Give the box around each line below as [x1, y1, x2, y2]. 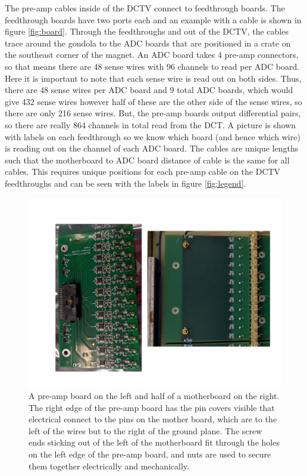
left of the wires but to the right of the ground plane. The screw [29, 424, 262, 437]
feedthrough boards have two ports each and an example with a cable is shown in [5, 13, 302, 26]
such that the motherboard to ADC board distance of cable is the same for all [5, 153, 290, 166]
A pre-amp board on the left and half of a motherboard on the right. [29, 390, 280, 402]
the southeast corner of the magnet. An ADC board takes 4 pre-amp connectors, [5, 48, 299, 61]
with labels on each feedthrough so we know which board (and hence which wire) [5, 130, 300, 143]
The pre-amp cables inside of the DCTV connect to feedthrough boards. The [5, 2, 285, 14]
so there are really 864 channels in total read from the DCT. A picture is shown [5, 118, 296, 131]
